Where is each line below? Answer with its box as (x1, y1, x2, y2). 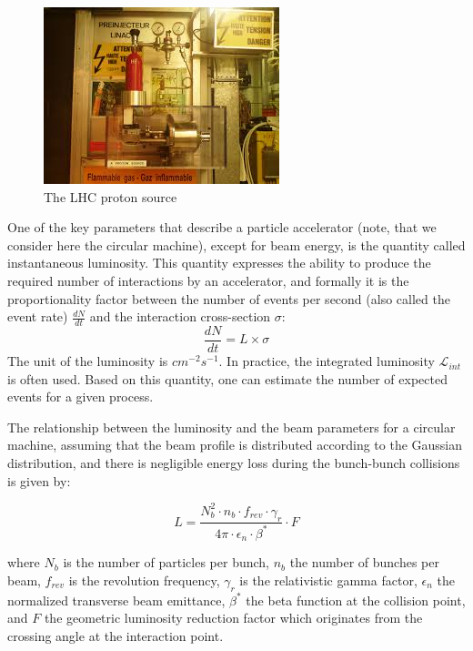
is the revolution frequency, (68, 570, 220, 589)
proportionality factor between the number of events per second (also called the (7, 289, 450, 308)
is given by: (7, 471, 71, 490)
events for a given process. (7, 387, 154, 406)
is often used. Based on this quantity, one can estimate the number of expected (7, 369, 448, 388)
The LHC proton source (44, 187, 177, 206)
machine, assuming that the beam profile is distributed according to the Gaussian (7, 435, 463, 454)
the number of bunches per (289, 553, 439, 572)
